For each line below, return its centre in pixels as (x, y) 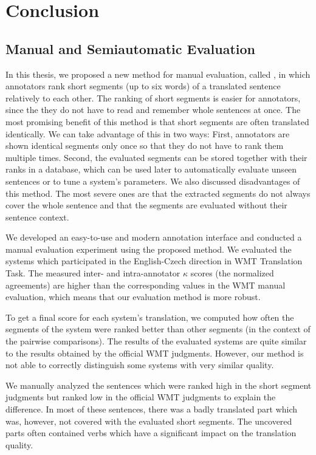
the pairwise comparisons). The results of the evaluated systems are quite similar (156, 341)
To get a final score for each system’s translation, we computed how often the (150, 317)
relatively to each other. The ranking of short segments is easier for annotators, (153, 97)
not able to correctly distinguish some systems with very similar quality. (140, 365)
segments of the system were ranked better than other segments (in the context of (158, 329)
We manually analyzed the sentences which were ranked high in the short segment (159, 385)
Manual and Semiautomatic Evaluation (131, 48)
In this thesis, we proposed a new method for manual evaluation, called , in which (158, 74)
